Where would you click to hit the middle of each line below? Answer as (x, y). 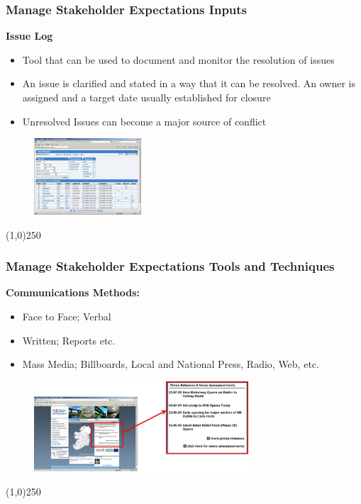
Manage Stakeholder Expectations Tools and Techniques (170, 266)
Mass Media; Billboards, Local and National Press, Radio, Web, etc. (171, 364)
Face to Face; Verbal (67, 317)
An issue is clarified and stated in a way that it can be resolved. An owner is (189, 83)
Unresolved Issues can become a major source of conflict (144, 121)
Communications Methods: (73, 292)
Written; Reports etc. (69, 340)
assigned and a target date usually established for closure (146, 97)
